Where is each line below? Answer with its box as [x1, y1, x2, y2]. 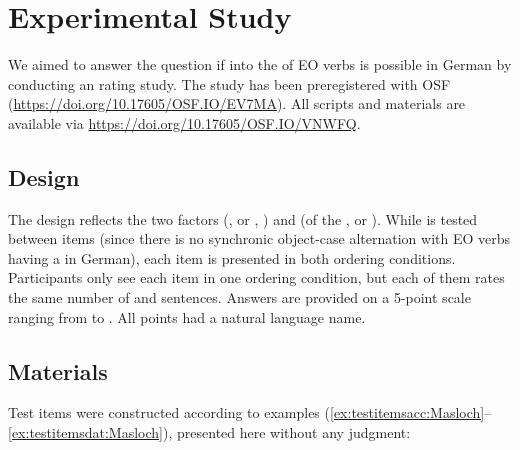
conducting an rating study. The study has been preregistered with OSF [8, 73, 451, 94]
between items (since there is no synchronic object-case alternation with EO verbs [8, 228, 511, 249]
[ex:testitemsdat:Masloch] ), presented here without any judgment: [8, 422, 411, 443]
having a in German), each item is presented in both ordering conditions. [8, 247, 456, 268]
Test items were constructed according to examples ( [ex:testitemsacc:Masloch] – [8, 402, 492, 423]
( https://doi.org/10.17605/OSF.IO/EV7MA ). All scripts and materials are [8, 93, 466, 114]
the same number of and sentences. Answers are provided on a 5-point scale [8, 287, 471, 308]
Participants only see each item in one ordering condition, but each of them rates [8, 267, 505, 288]
